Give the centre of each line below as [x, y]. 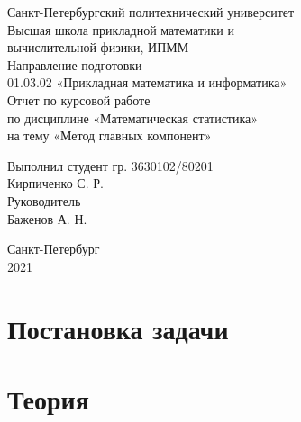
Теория [48, 398]
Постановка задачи [118, 328]
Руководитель [44, 200]
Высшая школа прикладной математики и [121, 29]
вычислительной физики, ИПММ [98, 47]
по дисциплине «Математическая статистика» [133, 117]
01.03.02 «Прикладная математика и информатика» [147, 82]
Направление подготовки [75, 64]
